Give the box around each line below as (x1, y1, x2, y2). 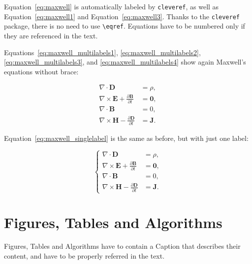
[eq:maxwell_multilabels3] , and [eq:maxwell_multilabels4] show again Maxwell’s (4, 57, 246, 67)
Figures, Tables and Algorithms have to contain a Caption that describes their (4, 241, 241, 251)
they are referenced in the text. (4, 30, 98, 40)
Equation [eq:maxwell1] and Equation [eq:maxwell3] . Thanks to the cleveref (4, 11, 240, 21)
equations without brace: (4, 66, 79, 76)
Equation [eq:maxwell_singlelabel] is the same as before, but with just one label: (4, 133, 249, 143)
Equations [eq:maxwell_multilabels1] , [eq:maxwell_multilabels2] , (4, 47, 201, 57)
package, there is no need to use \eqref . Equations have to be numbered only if (4, 21, 245, 31)
